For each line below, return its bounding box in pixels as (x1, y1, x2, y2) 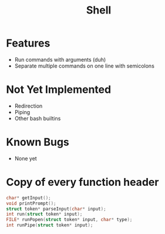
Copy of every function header (6, 176, 159, 189)
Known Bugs (6, 136, 69, 149)
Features (6, 36, 50, 50)
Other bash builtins (14, 115, 61, 122)
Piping (14, 108, 31, 115)
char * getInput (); (6, 195, 51, 200)
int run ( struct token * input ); (6, 211, 83, 218)
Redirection (14, 102, 43, 109)
